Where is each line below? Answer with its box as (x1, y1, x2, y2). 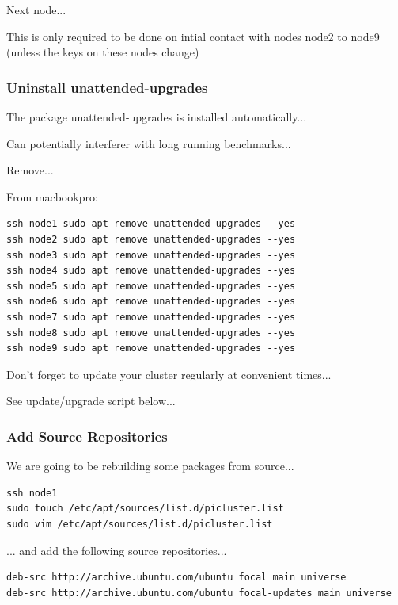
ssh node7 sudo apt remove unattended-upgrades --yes (6, 311, 296, 323)
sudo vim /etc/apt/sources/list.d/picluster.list (6, 518, 273, 530)
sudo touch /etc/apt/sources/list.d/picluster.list (6, 503, 284, 515)
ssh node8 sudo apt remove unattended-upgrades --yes (6, 327, 296, 339)
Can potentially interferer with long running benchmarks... (6, 135, 291, 151)
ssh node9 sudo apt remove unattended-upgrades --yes (6, 343, 296, 354)
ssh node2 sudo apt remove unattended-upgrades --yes (6, 233, 296, 245)
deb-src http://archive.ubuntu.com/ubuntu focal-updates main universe (6, 587, 392, 599)
